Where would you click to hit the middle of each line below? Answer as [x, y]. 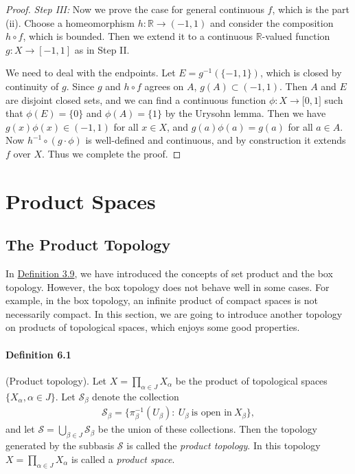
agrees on [164, 86]
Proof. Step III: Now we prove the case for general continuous [135, 9]
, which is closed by [301, 73]
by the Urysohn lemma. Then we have [245, 113]
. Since [80, 86]
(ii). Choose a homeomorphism [70, 22]
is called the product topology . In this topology [224, 445]
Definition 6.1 [38, 354]
